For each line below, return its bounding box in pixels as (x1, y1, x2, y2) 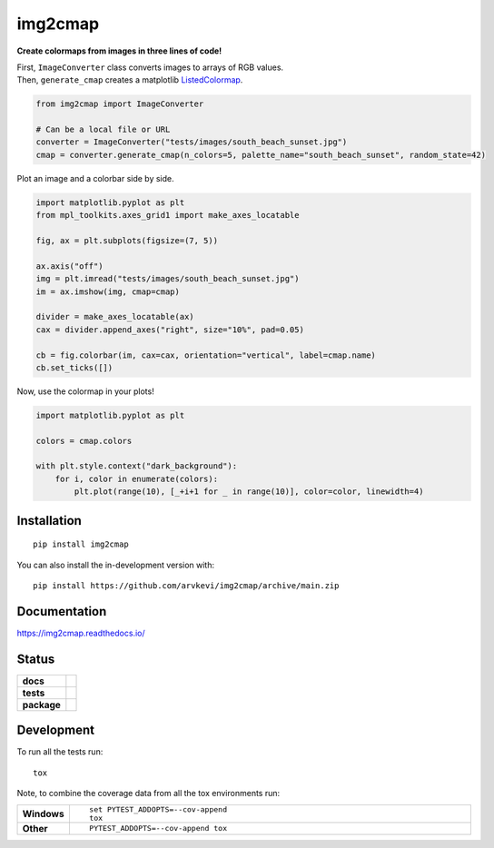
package (22, 698, 61, 711)
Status (16, 651, 55, 666)
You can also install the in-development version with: (16, 559, 215, 570)
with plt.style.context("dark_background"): (35, 461, 238, 471)
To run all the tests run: (16, 746, 104, 757)
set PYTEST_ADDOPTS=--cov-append (89, 804, 227, 814)
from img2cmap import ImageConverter (35, 99, 204, 109)
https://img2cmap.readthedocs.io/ (16, 627, 145, 638)
